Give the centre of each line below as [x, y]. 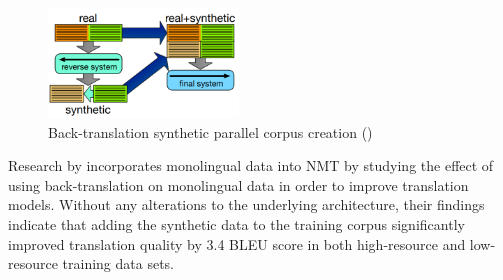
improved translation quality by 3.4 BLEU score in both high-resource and [237, 243]
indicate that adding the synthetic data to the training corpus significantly [236, 223]
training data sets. [118, 263]
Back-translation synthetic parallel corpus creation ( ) [210, 131]
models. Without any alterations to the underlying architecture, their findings [246, 204]
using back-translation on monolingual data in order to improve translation [238, 184]
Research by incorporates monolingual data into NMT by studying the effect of [251, 165]
